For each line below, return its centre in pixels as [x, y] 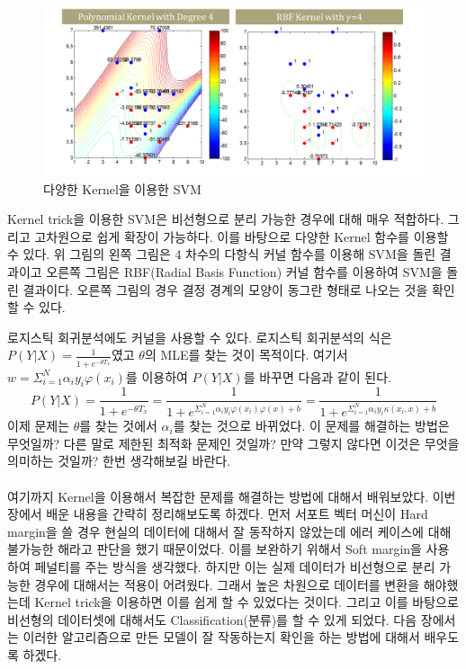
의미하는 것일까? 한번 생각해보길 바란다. [119, 461]
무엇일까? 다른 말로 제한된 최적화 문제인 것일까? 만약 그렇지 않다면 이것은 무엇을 [233, 443]
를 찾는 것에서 [118, 426]
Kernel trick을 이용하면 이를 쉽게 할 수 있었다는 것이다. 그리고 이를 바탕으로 [246, 602]
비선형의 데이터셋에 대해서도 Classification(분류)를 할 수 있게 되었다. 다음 [212, 619]
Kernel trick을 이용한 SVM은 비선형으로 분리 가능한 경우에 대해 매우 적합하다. [226, 219]
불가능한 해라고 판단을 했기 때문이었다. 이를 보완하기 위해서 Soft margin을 [215, 549]
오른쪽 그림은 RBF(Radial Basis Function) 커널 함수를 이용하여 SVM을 [244, 271]
